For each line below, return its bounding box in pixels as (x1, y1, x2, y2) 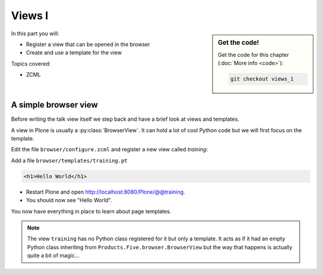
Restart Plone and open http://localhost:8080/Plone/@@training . (26, 188, 185, 195)
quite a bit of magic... (27, 252, 80, 259)
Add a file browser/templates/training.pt (11, 157, 128, 164)
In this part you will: (11, 30, 59, 37)
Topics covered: (11, 60, 51, 67)
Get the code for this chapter (218, 51, 290, 58)
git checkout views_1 (230, 75, 294, 82)
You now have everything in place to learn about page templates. (11, 207, 172, 215)
